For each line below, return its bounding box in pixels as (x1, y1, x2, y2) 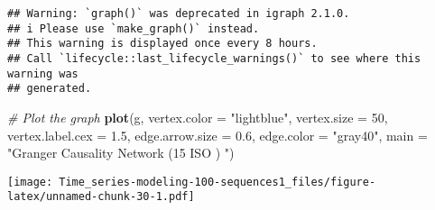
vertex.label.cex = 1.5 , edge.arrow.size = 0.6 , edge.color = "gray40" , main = (7, 125, 428, 144)
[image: (7, 175, 53, 188)
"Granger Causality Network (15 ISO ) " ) (7, 143, 235, 162)
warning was (7, 67, 79, 80)
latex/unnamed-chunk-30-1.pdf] (7, 190, 195, 204)
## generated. (7, 82, 92, 96)
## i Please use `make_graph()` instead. (7, 22, 260, 35)
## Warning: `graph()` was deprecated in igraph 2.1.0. (7, 7, 350, 20)
